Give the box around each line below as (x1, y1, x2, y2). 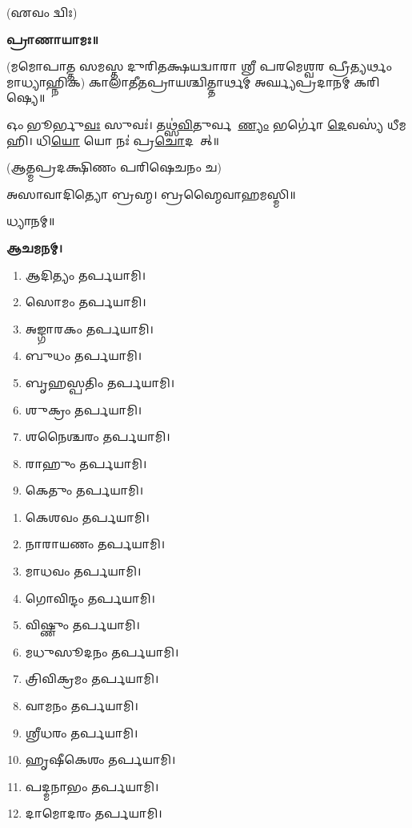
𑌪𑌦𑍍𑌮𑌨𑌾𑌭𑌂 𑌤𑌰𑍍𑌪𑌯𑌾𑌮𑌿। (25, 778, 159, 794)
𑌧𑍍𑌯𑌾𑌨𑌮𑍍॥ (6, 212, 55, 229)
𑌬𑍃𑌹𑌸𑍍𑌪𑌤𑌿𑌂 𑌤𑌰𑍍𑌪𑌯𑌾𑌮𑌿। (25, 374, 175, 390)
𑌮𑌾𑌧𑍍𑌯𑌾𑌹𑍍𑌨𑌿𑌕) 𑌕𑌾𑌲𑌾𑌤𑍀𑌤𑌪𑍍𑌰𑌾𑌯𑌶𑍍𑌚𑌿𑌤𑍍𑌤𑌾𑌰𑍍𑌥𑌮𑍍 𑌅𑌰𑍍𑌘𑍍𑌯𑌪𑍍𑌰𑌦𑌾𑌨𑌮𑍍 (6, 73, 350, 90)
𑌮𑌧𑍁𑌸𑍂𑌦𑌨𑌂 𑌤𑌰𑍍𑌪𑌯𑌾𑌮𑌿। (25, 643, 179, 660)
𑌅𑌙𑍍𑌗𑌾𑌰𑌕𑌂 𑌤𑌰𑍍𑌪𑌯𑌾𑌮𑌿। (25, 320, 154, 337)
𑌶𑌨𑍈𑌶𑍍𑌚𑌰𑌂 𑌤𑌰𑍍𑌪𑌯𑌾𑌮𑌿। (25, 428, 170, 445)
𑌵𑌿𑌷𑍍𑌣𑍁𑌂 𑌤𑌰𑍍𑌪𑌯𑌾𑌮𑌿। (25, 616, 140, 633)
